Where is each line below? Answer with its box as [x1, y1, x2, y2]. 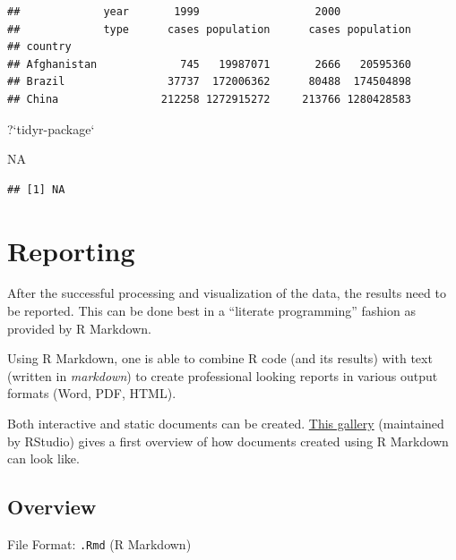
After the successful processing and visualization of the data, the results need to [7, 284, 446, 302]
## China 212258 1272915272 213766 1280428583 [7, 92, 412, 106]
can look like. [7, 449, 80, 468]
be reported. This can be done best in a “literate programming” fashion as [7, 301, 416, 320]
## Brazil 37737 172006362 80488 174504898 [7, 75, 412, 89]
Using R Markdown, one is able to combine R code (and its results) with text [7, 349, 433, 368]
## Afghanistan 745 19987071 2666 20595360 [7, 57, 412, 71]
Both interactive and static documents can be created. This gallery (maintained [7, 414, 444, 433]
